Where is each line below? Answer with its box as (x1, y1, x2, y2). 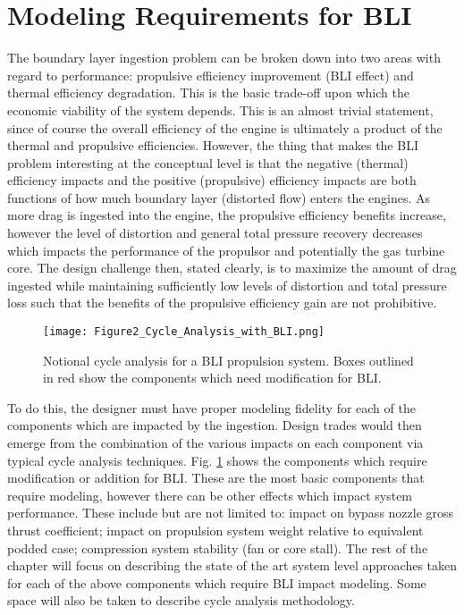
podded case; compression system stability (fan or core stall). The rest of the (7, 538, 428, 557)
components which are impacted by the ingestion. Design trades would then (7, 416, 422, 434)
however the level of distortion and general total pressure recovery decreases (7, 223, 423, 242)
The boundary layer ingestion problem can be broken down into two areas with (7, 48, 441, 67)
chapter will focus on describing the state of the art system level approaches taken (7, 556, 458, 575)
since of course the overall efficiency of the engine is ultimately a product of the (7, 118, 443, 137)
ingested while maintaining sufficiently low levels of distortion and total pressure (7, 275, 447, 294)
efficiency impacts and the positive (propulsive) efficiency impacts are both (7, 171, 417, 190)
